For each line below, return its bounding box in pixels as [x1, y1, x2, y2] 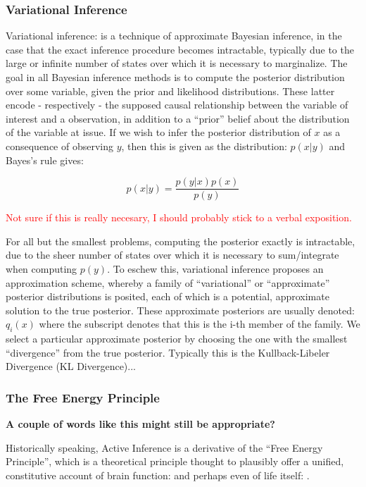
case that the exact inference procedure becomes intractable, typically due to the [6, 42, 354, 56]
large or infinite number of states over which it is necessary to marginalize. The [6, 56, 348, 70]
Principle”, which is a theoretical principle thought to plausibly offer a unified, [6, 454, 344, 469]
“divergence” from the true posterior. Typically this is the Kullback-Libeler [6, 345, 330, 359]
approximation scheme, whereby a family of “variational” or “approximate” [6, 275, 330, 290]
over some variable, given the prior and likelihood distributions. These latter [6, 83, 335, 98]
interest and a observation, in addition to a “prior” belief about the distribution [6, 111, 350, 125]
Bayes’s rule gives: [6, 152, 84, 167]
